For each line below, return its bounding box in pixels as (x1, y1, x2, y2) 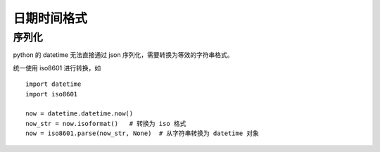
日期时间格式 (13, 11, 88, 26)
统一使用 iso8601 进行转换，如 (13, 63, 101, 72)
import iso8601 (25, 90, 78, 98)
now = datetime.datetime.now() (25, 110, 134, 118)
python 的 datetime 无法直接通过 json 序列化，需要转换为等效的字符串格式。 (13, 51, 234, 59)
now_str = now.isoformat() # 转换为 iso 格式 (25, 120, 186, 127)
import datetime (25, 80, 82, 88)
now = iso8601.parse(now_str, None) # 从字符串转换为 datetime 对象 (25, 129, 260, 137)
